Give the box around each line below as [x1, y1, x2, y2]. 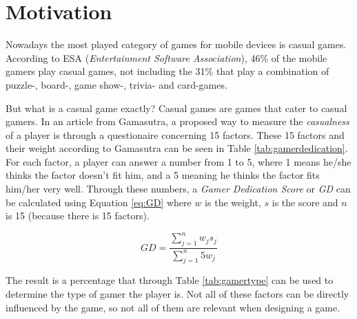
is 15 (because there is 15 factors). [6, 208, 150, 223]
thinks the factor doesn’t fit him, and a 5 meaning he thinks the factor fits [6, 168, 320, 182]
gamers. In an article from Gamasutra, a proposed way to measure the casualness [6, 114, 349, 129]
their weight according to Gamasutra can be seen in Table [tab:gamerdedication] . [6, 141, 348, 155]
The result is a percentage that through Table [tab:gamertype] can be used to [6, 273, 334, 287]
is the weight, [205, 195, 261, 209]
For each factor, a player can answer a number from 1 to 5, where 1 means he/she [6, 154, 351, 168]
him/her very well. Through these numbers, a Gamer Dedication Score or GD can [6, 181, 351, 196]
